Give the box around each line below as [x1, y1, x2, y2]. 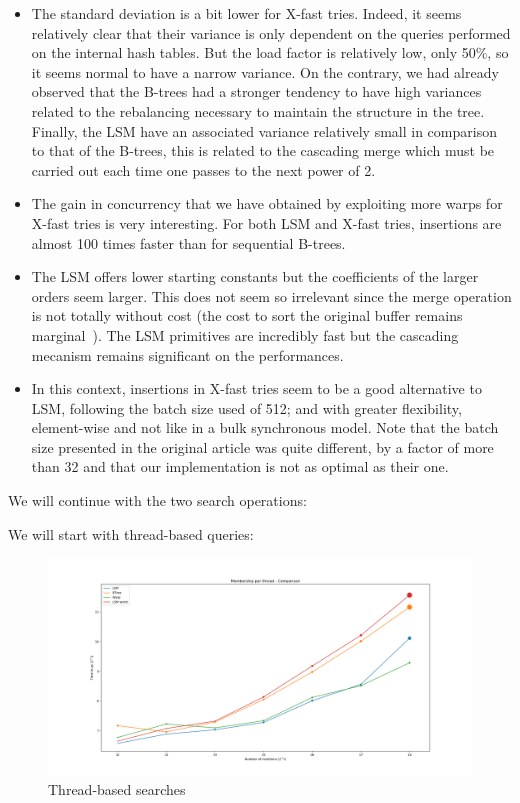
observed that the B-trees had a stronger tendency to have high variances [31, 81, 482, 102]
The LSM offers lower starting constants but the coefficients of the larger [31, 266, 479, 287]
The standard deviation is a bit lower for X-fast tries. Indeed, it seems [31, 3, 462, 23]
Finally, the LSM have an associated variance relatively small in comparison [31, 120, 497, 141]
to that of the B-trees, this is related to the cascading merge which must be [31, 140, 495, 161]
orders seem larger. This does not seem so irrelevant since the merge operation [31, 285, 512, 306]
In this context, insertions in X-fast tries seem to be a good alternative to [31, 378, 482, 399]
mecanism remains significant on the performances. [31, 344, 344, 365]
